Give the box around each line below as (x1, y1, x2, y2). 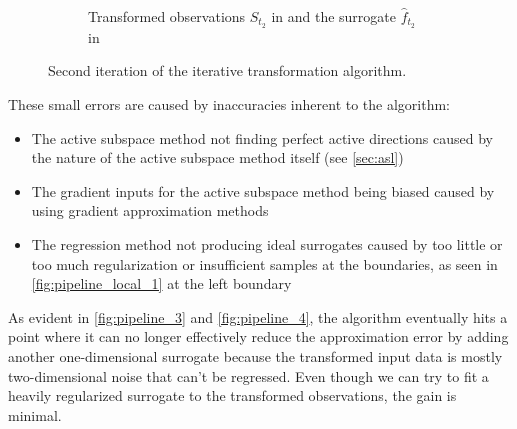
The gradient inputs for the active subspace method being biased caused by (31, 180, 495, 201)
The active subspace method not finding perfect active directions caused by (31, 127, 493, 148)
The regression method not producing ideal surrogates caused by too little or (31, 234, 503, 255)
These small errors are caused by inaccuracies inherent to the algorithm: (8, 94, 451, 115)
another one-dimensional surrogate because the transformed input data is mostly (8, 345, 503, 366)
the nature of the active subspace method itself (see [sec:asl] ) (31, 147, 404, 168)
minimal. (8, 404, 62, 425)
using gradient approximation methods (31, 200, 269, 221)
